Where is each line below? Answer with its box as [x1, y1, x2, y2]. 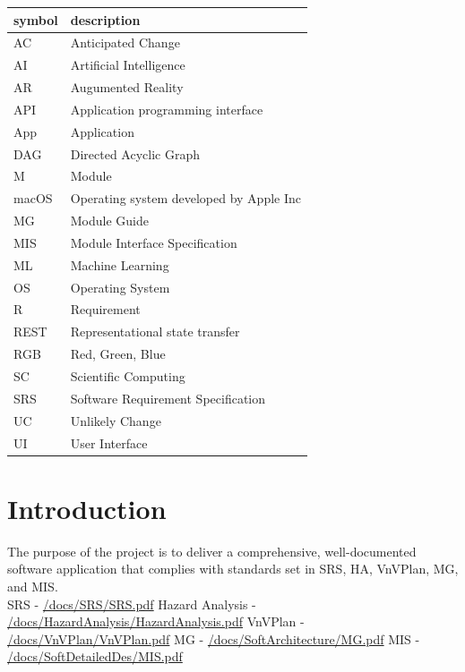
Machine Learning [70, 255, 169, 274]
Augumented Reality [70, 78, 184, 97]
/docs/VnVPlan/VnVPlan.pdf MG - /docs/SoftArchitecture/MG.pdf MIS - [7, 629, 420, 648]
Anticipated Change [70, 33, 180, 52]
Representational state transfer [70, 322, 240, 341]
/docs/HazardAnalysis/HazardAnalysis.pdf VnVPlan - [7, 612, 305, 631]
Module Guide [70, 211, 149, 230]
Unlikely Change [70, 411, 161, 430]
